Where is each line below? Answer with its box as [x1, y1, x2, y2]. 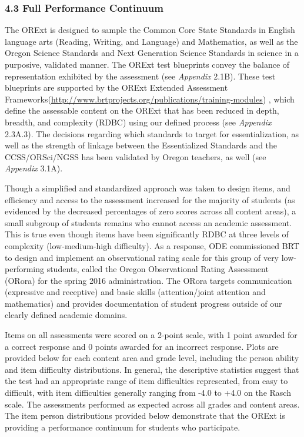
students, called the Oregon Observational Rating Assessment [46, 263, 269, 275]
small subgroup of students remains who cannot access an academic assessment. [5, 216, 292, 229]
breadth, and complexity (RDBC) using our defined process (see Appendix [5, 115, 272, 128]
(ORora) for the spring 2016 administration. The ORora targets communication [5, 274, 292, 286]
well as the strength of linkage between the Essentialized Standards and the [5, 139, 278, 151]
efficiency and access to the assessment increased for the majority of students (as [5, 193, 295, 206]
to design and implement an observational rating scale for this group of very [5, 251, 279, 263]
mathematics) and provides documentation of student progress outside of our [5, 297, 282, 309]
